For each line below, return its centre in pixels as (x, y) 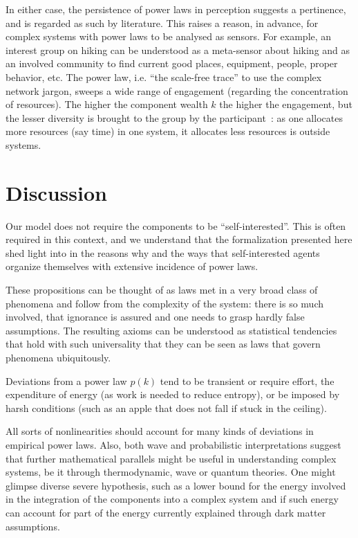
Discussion (56, 192)
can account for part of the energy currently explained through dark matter (166, 512)
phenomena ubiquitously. (58, 357)
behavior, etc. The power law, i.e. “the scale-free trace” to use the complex (164, 77)
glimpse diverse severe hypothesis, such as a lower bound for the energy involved (176, 485)
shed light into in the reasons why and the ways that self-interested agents (163, 252)
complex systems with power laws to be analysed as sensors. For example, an (169, 36)
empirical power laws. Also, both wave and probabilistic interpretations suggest (173, 444)
